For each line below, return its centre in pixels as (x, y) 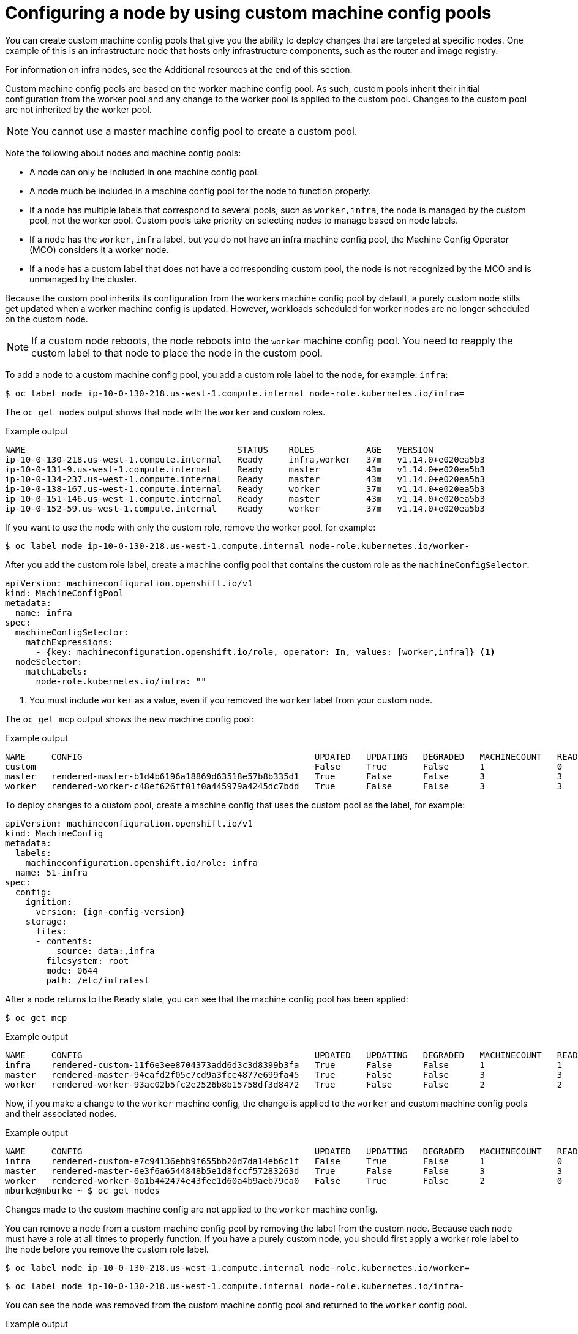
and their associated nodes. (61, 1113)
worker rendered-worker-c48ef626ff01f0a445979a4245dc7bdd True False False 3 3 (284, 786)
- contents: (64, 941)
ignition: (49, 902)
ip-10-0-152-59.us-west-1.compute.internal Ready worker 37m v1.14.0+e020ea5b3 (245, 508)
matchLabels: (56, 671)
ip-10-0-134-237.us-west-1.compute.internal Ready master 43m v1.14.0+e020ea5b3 (245, 479)
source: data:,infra (106, 951)
